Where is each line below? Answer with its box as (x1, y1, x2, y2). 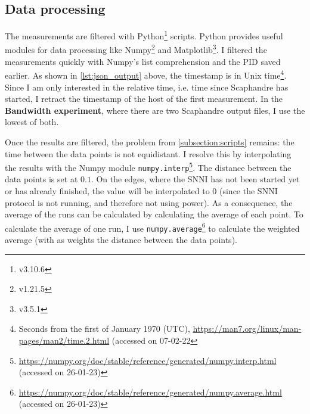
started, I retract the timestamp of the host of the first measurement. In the (5, 92, 283, 105)
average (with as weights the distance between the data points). (5, 234, 237, 246)
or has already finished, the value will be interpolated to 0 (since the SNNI (5, 185, 278, 197)
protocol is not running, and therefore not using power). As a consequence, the (5, 196, 293, 208)
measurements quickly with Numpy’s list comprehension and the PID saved (5, 55, 281, 67)
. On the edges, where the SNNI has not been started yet (91, 173, 300, 185)
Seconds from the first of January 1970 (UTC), (18, 322, 190, 335)
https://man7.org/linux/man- (193, 322, 302, 335)
